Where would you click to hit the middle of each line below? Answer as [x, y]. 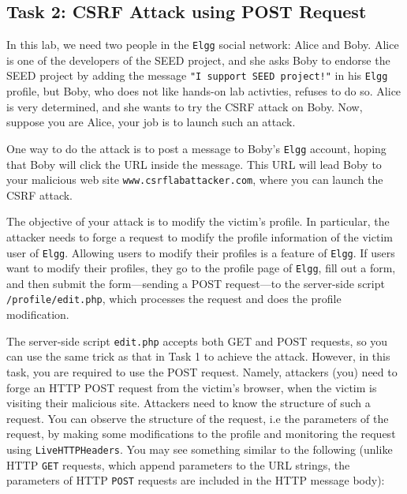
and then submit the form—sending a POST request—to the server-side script [196, 283]
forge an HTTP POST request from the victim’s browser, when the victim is [192, 387]
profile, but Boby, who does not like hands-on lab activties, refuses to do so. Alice [204, 91]
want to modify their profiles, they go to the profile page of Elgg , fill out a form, [201, 268]
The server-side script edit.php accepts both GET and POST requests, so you [197, 341]
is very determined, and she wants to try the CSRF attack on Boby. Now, [185, 106]
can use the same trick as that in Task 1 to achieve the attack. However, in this [198, 356]
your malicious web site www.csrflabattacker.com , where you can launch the [195, 180]
